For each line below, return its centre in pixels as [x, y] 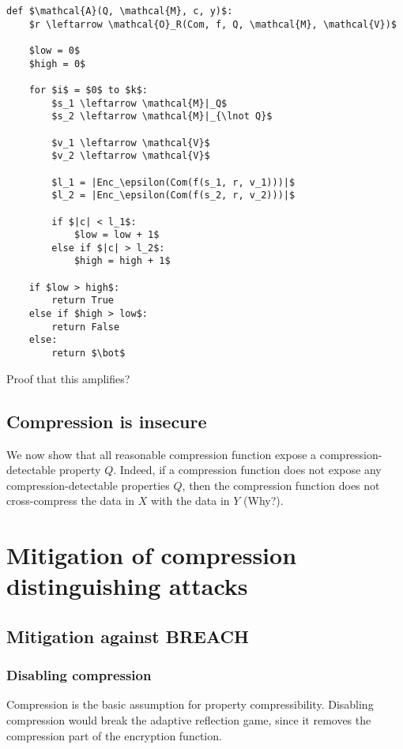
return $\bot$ [89, 354]
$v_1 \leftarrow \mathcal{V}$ [131, 143]
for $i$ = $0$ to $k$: [88, 90]
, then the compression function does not [281, 485]
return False [86, 327]
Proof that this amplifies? [68, 378]
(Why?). [264, 501]
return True [83, 301]
